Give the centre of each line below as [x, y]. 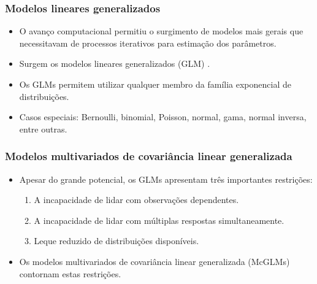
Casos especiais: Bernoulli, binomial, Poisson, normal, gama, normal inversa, [163, 117]
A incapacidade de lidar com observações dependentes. [136, 200]
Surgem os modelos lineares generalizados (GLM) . [115, 63]
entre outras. [43, 129]
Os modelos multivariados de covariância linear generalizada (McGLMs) [155, 261]
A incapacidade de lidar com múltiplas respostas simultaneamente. [159, 220]
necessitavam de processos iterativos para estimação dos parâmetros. [148, 43]
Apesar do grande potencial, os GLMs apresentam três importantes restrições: [166, 179]
